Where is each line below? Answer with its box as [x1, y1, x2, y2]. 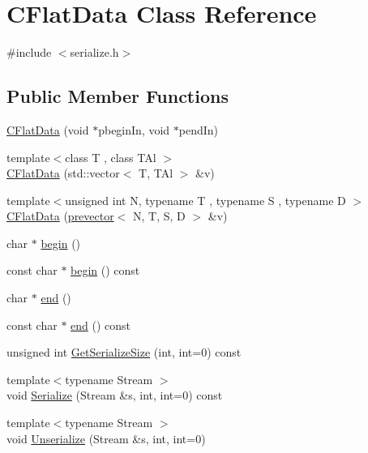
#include [6, 44, 52, 61]
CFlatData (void [6, 121, 89, 138]
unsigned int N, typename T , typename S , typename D [65, 191, 346, 208]
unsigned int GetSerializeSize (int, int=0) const [6, 344, 242, 361]
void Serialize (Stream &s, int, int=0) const [6, 387, 223, 404]
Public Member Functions [6, 83, 229, 109]
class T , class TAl [65, 148, 156, 165]
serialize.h [70, 44, 119, 61]
